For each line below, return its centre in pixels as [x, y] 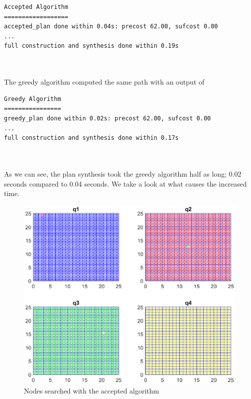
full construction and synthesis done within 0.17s [91, 138]
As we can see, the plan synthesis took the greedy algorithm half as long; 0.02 [123, 173]
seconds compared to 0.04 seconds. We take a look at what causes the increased [125, 183]
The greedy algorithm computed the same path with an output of [104, 82]
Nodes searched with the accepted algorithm [92, 390]
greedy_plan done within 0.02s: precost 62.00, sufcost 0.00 [108, 118]
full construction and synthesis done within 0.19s [91, 46]
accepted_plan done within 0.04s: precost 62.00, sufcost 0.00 [111, 27]
